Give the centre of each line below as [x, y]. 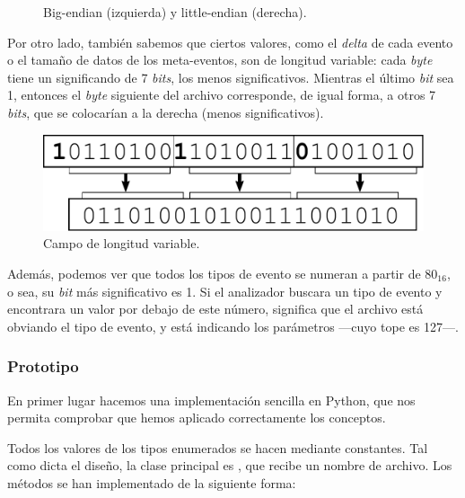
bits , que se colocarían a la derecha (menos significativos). [166, 112]
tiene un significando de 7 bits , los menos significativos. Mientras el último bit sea [231, 77]
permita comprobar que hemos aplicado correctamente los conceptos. [197, 418]
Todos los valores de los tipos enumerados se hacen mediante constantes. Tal [218, 447]
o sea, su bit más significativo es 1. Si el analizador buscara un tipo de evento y [225, 291]
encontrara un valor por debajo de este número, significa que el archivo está [215, 309]
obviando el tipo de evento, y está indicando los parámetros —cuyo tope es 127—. [233, 326]
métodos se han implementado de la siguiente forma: [152, 482]
